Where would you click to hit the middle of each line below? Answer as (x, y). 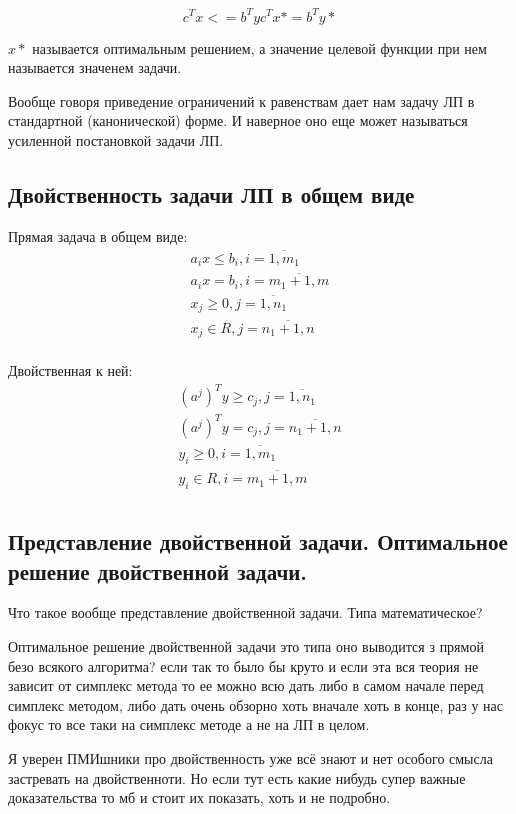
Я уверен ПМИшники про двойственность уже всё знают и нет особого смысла (250, 758)
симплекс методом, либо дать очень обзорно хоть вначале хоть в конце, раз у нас (256, 704)
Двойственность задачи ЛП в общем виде (211, 193)
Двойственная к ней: (70, 370)
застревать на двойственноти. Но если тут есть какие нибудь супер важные (237, 777)
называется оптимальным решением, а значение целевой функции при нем (259, 47)
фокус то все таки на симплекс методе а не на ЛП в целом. (189, 724)
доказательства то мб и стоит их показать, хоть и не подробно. (199, 797)
